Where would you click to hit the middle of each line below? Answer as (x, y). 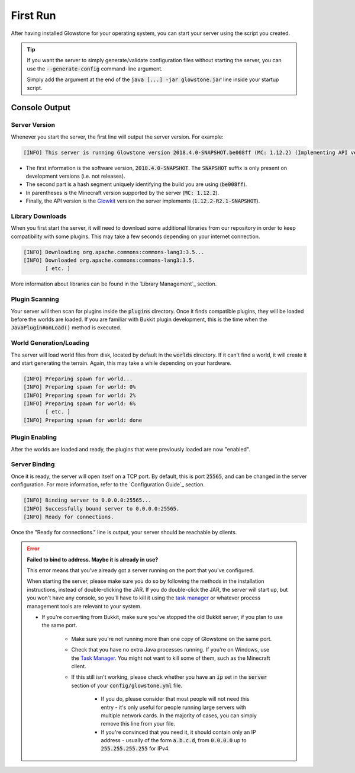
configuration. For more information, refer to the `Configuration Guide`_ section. (108, 485)
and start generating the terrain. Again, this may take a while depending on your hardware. (121, 363)
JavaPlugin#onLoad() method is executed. (66, 328)
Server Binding (33, 464)
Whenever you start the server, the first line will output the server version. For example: (117, 137)
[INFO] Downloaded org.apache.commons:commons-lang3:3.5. (109, 260)
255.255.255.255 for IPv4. (135, 749)
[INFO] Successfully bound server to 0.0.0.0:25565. (101, 509)
